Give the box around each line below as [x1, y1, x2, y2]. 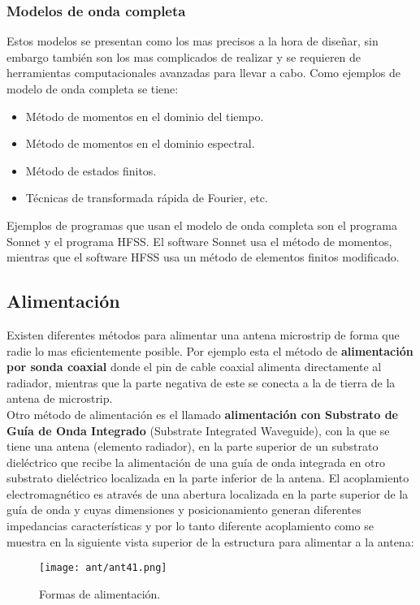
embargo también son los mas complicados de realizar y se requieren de [6, 48, 362, 65]
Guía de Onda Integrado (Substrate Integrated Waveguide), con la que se [6, 421, 390, 439]
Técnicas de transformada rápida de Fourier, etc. [25, 189, 268, 206]
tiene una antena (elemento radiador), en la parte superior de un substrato [6, 438, 379, 455]
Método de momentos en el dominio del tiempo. [25, 107, 264, 124]
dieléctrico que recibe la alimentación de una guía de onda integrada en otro [6, 453, 386, 470]
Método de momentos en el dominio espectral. [25, 135, 255, 152]
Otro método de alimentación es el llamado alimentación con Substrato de [6, 405, 398, 422]
